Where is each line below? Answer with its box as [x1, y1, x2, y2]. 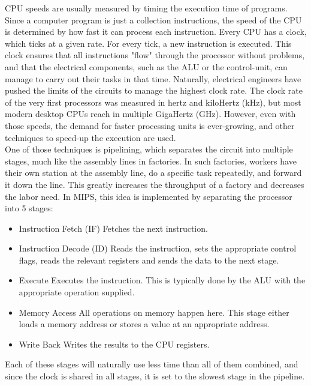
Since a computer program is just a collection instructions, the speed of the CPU [5, 13, 302, 26]
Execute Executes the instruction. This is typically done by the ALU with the [19, 274, 306, 286]
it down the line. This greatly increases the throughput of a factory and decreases [5, 178, 304, 190]
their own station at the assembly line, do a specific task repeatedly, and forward [5, 166, 302, 179]
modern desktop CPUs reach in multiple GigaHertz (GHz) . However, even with [5, 107, 296, 120]
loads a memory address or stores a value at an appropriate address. [19, 318, 270, 330]
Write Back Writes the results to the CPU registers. [19, 337, 210, 350]
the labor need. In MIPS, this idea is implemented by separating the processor [5, 190, 292, 202]
